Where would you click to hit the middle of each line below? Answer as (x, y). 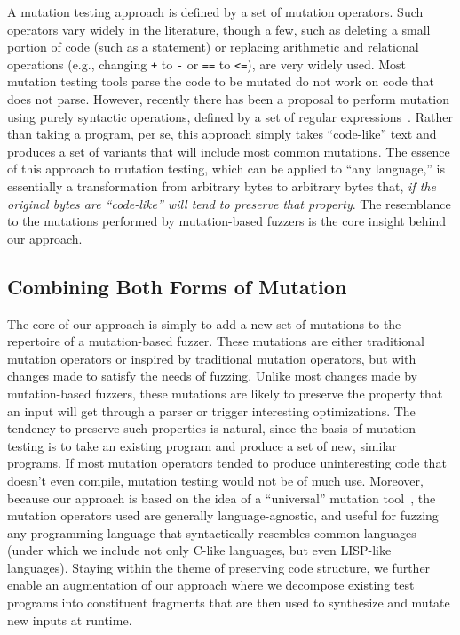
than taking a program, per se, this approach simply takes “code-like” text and (222, 134)
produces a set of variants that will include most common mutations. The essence (229, 151)
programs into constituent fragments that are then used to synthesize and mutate (229, 603)
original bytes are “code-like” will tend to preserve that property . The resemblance (229, 203)
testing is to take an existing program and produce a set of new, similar (202, 445)
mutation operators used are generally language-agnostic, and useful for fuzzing (223, 515)
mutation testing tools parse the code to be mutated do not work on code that (221, 81)
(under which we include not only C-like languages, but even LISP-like (199, 550)
